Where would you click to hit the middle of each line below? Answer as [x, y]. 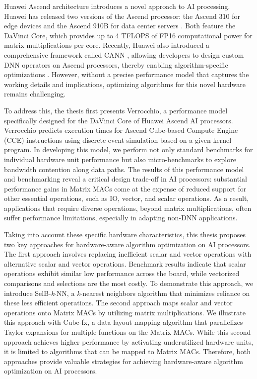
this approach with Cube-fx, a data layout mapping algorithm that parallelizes [124, 322]
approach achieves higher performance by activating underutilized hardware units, [129, 341]
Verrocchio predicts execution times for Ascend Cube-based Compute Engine [121, 130]
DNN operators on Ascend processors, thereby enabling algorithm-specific [116, 64]
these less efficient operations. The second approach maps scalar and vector [118, 303]
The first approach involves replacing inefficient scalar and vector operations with [128, 254]
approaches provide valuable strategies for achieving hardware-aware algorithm [124, 361]
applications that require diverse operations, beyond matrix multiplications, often [128, 208]
